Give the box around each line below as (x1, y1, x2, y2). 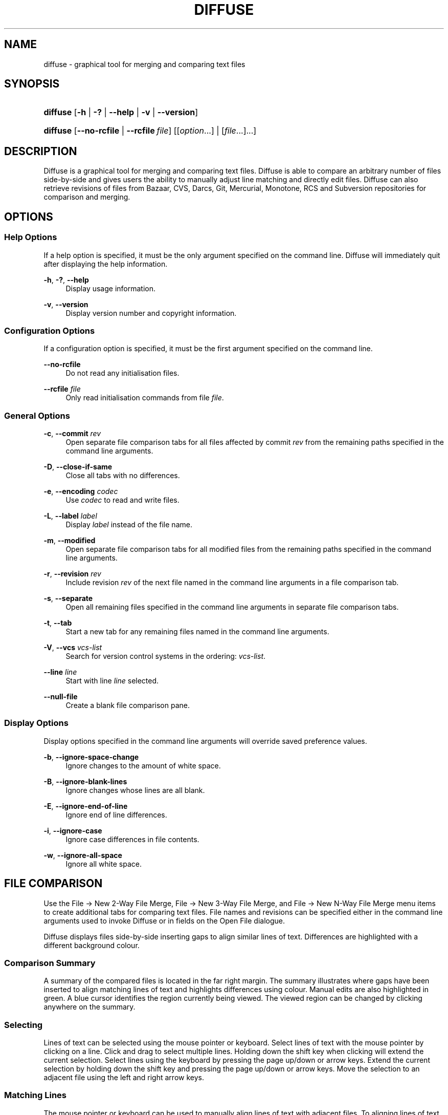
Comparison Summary (4, 957, 96, 968)
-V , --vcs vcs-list (43, 643, 102, 652)
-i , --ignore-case (43, 826, 102, 835)
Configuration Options (4, 325, 95, 336)
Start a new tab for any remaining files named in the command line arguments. (65, 627, 329, 636)
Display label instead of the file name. (65, 520, 192, 529)
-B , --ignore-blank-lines (43, 777, 127, 786)
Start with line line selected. (65, 676, 159, 685)
